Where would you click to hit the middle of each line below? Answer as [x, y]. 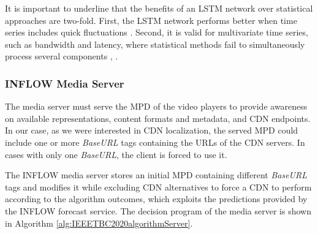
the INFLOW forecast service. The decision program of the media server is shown [158, 210]
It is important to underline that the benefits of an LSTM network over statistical [159, 8]
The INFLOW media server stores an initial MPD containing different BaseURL [156, 175]
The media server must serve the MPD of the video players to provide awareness [156, 106]
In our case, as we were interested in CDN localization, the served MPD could [152, 130]
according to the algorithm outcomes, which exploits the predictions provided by [156, 199]
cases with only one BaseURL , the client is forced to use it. [116, 154]
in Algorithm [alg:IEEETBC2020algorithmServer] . [99, 223]
